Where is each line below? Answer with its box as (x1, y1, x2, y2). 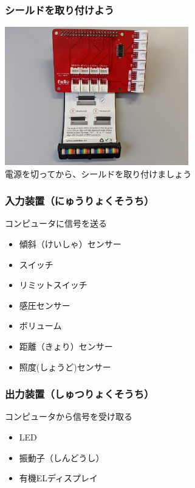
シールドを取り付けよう (5, 2, 114, 17)
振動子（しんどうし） (19, 451, 104, 464)
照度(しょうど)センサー (19, 360, 111, 373)
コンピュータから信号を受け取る (5, 410, 132, 423)
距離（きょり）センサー (19, 339, 113, 352)
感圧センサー (19, 299, 70, 311)
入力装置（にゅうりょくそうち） (5, 193, 154, 208)
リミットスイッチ (19, 278, 87, 291)
